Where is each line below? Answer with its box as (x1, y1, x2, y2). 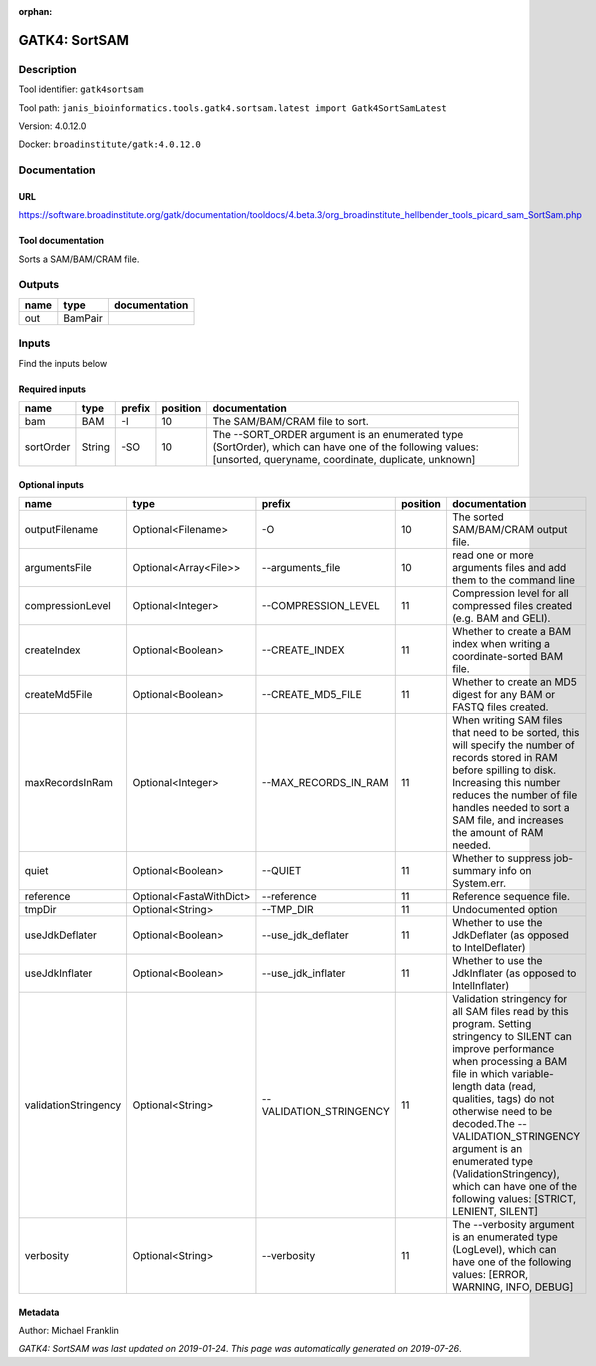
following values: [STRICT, (451, 1191, 577, 1205)
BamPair (63, 311, 104, 325)
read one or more (451, 548, 534, 562)
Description (18, 62, 77, 76)
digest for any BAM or (451, 687, 556, 701)
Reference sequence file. (451, 889, 570, 903)
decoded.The (451, 1116, 515, 1130)
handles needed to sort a (451, 800, 570, 814)
